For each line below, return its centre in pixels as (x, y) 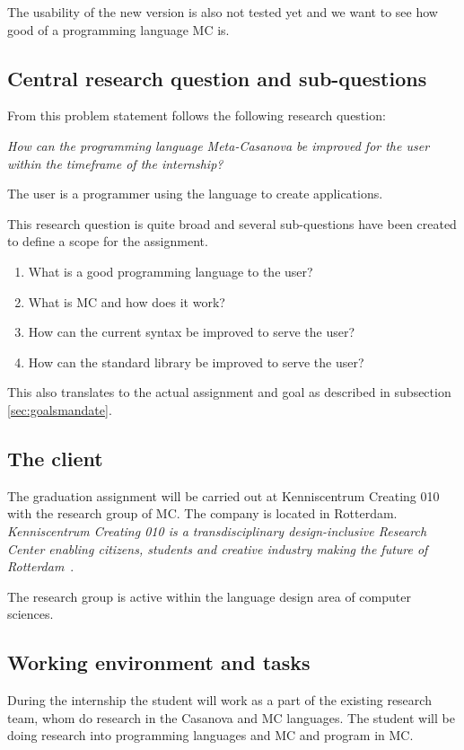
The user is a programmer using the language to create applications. (195, 194)
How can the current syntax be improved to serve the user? (192, 332)
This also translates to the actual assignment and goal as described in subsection (229, 392)
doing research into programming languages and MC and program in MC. (210, 735)
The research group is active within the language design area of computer (209, 596)
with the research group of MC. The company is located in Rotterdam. (202, 513)
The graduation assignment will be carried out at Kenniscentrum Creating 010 (223, 495)
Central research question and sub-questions (217, 78)
